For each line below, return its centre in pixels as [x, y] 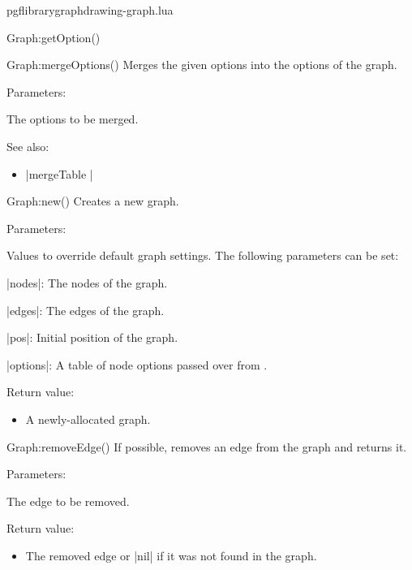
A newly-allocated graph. [88, 419]
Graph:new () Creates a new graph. [93, 201]
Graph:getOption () [54, 37]
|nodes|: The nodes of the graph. [87, 282]
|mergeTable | [59, 173]
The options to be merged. [73, 119]
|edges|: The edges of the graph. [86, 310]
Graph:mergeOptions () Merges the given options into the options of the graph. [202, 65]
